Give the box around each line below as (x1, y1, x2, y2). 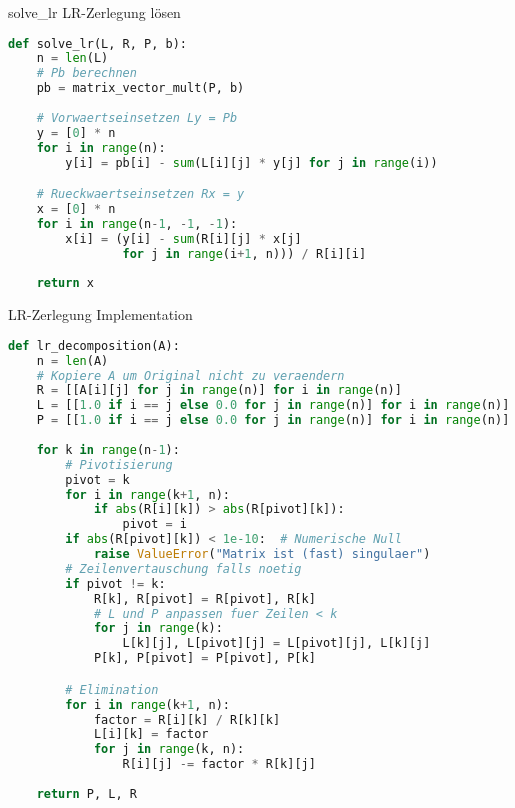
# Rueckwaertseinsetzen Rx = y (36, 187, 245, 202)
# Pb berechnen (36, 66, 137, 81)
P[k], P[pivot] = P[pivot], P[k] (93, 651, 316, 666)
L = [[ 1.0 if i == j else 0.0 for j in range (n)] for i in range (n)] (36, 398, 510, 413)
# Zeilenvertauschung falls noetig (65, 561, 302, 576)
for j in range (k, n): (93, 742, 245, 757)
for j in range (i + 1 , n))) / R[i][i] (122, 246, 367, 261)
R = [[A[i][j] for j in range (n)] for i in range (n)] (36, 383, 402, 398)
